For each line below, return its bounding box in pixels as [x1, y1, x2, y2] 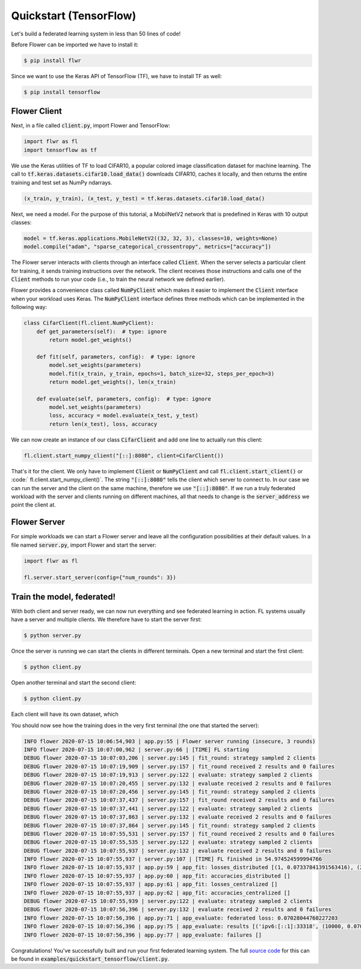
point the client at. [11, 501, 57, 508]
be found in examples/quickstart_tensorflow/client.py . [11, 955, 170, 962]
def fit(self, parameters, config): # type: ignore [36, 353, 196, 360]
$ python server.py [23, 632, 81, 639]
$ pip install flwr [23, 57, 81, 64]
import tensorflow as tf [23, 146, 97, 153]
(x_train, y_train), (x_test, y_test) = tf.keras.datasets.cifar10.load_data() [23, 195, 265, 201]
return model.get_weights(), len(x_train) [49, 378, 177, 385]
